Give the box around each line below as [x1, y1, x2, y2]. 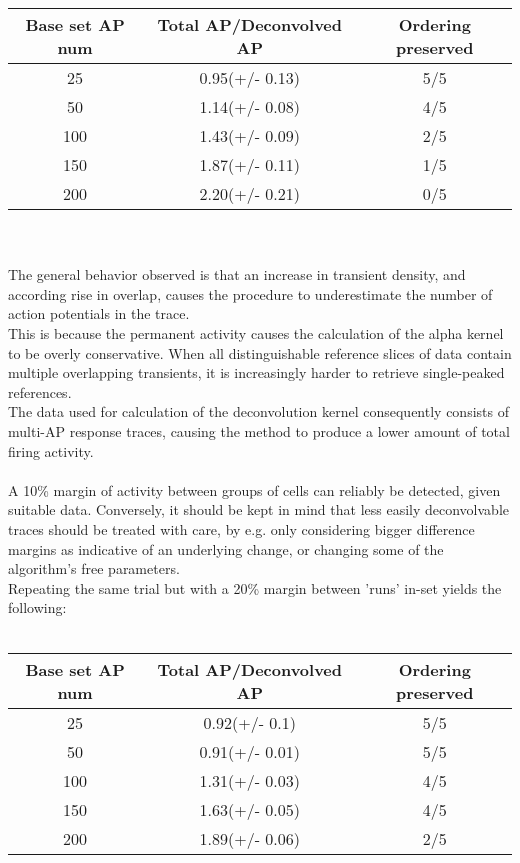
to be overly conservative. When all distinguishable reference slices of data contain [8, 342, 512, 363]
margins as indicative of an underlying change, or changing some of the [8, 538, 444, 559]
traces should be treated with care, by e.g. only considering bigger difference [8, 518, 475, 539]
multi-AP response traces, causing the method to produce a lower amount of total [8, 420, 510, 441]
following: [8, 597, 67, 618]
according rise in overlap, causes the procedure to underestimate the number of [8, 283, 493, 304]
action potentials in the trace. [8, 303, 190, 324]
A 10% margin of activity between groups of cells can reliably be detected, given [8, 479, 501, 500]
